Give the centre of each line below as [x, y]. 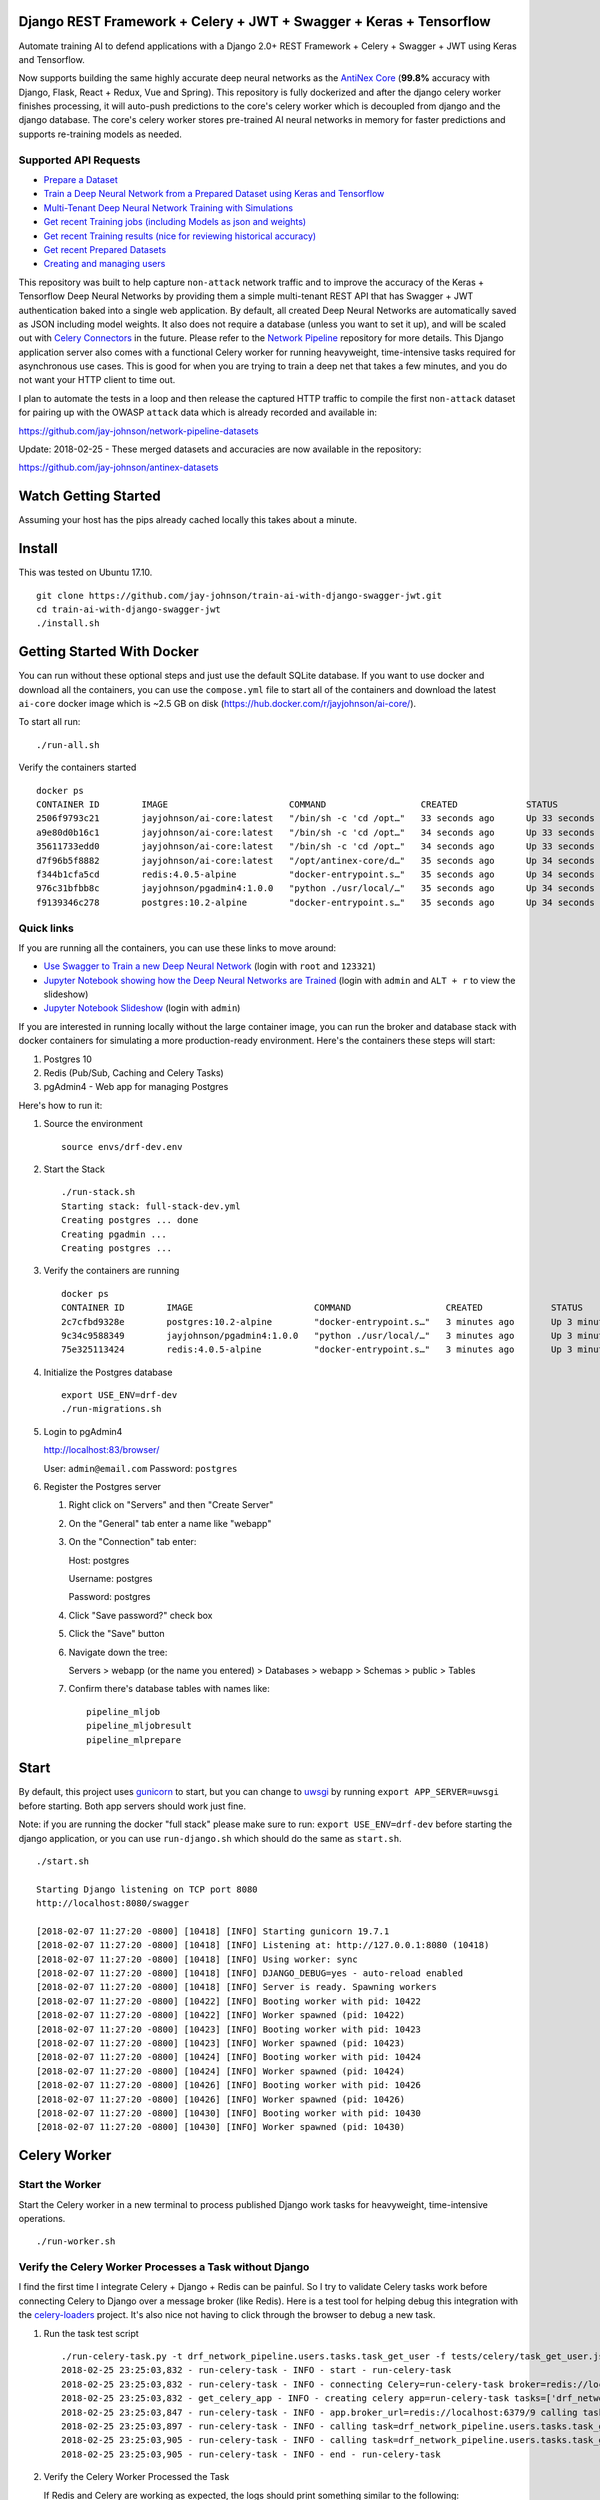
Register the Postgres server [102, 1487]
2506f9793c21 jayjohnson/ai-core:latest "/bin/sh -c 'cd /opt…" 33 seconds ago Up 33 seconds [315, 818]
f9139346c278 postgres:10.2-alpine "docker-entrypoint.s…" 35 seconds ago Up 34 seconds [315, 902]
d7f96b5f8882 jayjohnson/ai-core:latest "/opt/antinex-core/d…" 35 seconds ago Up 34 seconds [315, 860]
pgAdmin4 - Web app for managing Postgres [136, 1087]
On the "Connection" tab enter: [132, 1542]
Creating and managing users [104, 264]
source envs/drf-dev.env [122, 1146]
